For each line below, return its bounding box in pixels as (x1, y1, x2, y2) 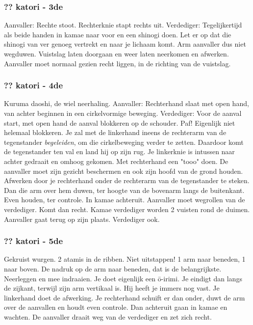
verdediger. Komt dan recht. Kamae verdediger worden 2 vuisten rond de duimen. (4, 204, 250, 214)
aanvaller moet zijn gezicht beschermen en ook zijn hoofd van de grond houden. (4, 165, 243, 176)
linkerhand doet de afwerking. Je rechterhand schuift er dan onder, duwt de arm (4, 292, 245, 302)
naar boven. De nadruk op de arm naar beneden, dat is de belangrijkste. (4, 263, 222, 273)
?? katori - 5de (4, 235, 63, 247)
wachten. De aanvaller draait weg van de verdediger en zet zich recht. (4, 311, 212, 322)
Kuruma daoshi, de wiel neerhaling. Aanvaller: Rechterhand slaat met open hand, (4, 98, 249, 108)
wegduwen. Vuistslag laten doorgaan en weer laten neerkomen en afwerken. (4, 49, 229, 58)
